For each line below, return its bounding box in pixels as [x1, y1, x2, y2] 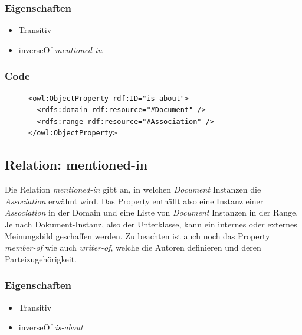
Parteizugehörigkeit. [5, 252, 77, 265]
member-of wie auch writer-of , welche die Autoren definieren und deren [5, 241, 261, 253]
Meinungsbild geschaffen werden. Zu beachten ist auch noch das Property [5, 229, 270, 242]
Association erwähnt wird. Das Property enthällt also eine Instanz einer [5, 194, 264, 207]
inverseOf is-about [18, 321, 83, 333]
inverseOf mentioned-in [18, 43, 103, 56]
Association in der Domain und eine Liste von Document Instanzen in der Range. [5, 206, 298, 219]
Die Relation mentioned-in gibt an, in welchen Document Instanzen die [5, 183, 261, 196]
